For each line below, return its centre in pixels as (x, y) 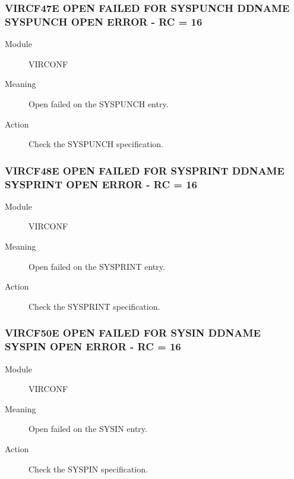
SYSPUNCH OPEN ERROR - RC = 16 (104, 21)
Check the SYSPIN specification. (88, 469)
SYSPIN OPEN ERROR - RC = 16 (93, 346)
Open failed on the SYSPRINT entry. (97, 266)
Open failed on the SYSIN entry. (88, 429)
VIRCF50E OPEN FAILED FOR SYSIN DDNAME (133, 333)
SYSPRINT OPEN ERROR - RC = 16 (101, 184)
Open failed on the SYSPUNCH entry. (99, 103)
